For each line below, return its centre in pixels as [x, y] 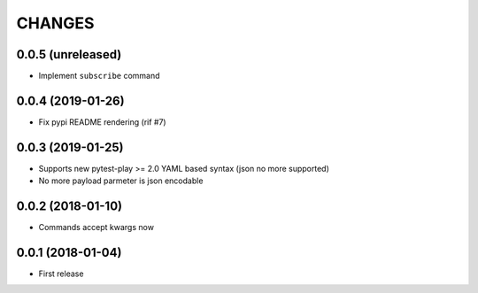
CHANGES [55, 23]
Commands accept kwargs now [96, 227]
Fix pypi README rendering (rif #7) [103, 122]
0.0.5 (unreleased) [69, 54]
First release [61, 274]
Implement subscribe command [99, 76]
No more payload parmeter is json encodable [121, 181]
